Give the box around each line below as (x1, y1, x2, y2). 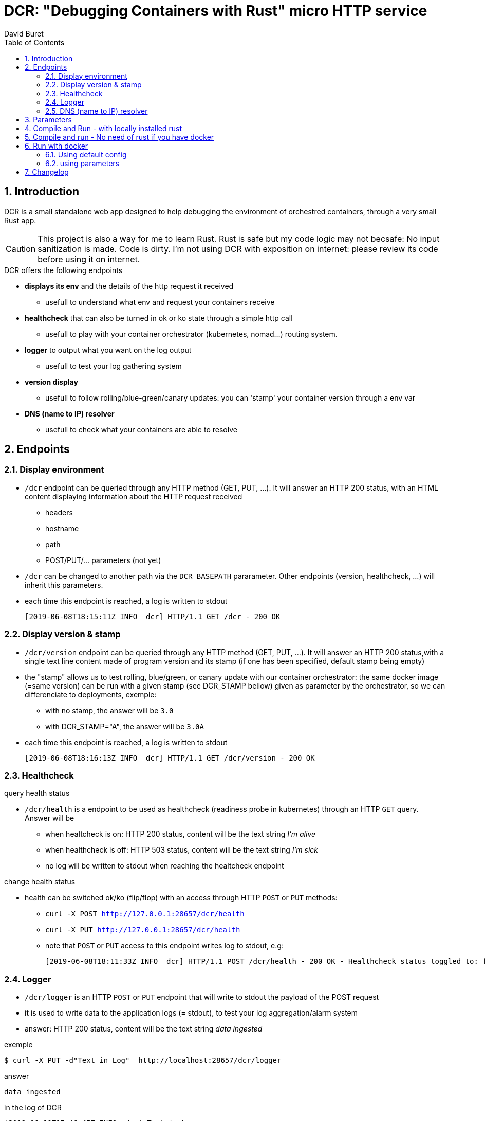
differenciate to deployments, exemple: (25, 690, 157, 699)
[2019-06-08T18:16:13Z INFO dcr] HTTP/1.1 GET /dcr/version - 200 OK (25, 753, 315, 762)
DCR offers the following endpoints (4, 265, 122, 275)
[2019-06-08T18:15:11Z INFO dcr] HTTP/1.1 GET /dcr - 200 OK (25, 612, 281, 621)
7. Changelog (25, 167, 69, 176)
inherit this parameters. (25, 580, 103, 589)
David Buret (4, 29, 44, 38)
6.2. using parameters (45, 158, 119, 168)
